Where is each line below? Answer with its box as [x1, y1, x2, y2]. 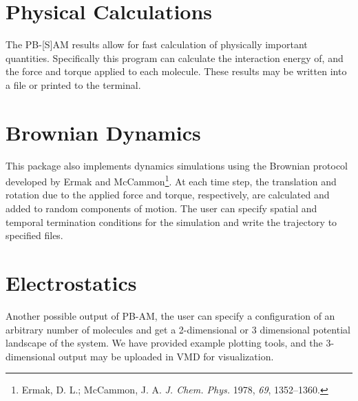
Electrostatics [6, 269, 137, 297]
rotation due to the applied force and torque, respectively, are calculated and [6, 187, 330, 202]
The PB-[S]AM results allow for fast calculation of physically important [6, 37, 308, 52]
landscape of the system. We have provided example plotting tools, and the [6, 336, 323, 350]
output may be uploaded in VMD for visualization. [59, 349, 274, 363]
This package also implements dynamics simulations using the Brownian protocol [6, 158, 348, 172]
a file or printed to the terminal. [6, 77, 141, 92]
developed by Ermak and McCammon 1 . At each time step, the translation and [6, 172, 337, 188]
